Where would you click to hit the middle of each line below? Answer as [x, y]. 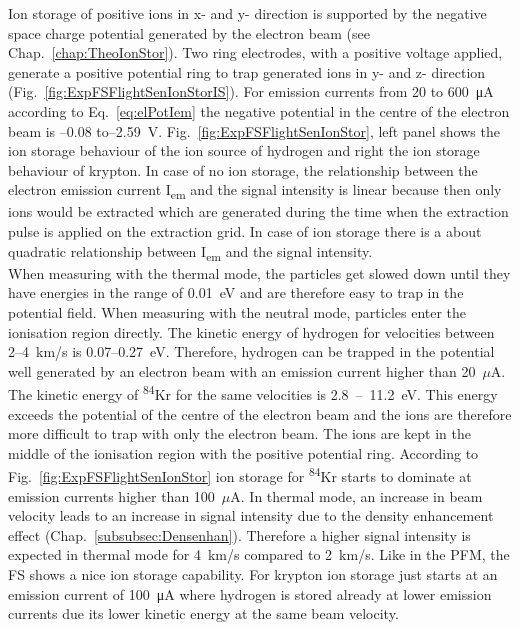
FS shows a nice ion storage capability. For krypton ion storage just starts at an [253, 574]
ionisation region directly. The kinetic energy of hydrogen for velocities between [251, 331]
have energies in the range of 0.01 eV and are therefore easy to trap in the [236, 292]
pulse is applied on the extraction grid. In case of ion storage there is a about [245, 231]
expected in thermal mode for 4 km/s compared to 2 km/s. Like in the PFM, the [259, 554]
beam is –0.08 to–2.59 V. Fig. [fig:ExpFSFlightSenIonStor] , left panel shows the [254, 130]
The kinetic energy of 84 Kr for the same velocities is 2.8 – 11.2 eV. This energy [253, 392]
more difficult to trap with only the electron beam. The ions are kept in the [239, 433]
